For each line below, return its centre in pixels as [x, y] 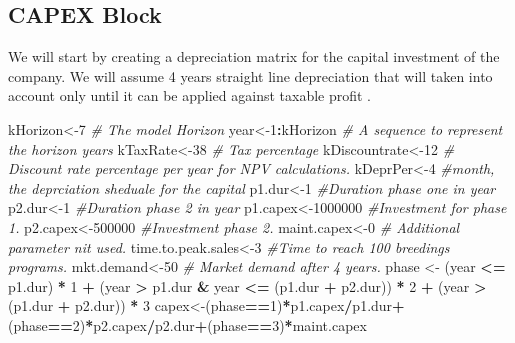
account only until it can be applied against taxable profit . [189, 95]
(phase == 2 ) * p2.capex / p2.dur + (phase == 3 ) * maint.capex [187, 324]
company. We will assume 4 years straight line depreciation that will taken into [250, 75]
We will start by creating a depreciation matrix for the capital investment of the [254, 56]
